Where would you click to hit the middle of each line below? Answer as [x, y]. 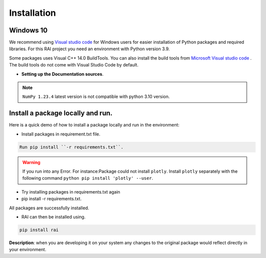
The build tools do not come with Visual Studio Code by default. [74, 65]
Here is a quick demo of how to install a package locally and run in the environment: [94, 125]
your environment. [28, 250]
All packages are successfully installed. [49, 208]
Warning [31, 162]
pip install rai [39, 230]
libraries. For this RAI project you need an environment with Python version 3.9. [89, 49]
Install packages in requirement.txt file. [61, 134]
